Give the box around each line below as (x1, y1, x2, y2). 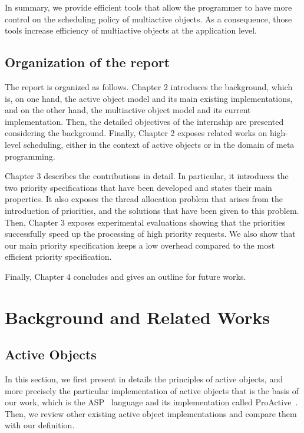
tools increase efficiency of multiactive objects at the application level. (5, 24, 257, 37)
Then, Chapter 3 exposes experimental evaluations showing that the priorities (5, 216, 286, 228)
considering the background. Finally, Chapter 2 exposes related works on (5, 127, 267, 139)
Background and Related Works (5, 305, 270, 329)
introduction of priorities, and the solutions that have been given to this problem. (5, 204, 299, 216)
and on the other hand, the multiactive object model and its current (5, 104, 251, 116)
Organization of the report (5, 53, 170, 71)
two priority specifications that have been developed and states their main (5, 181, 272, 193)
